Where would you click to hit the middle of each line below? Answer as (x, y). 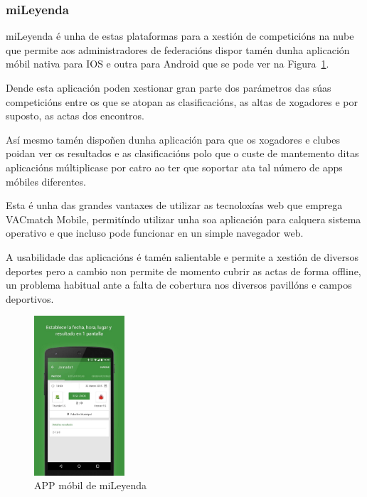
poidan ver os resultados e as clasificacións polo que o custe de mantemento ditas (182, 153)
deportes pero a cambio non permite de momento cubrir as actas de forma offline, (183, 271)
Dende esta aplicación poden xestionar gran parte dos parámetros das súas (169, 87)
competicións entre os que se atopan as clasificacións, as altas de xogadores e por (182, 101)
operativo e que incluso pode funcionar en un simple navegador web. (155, 233)
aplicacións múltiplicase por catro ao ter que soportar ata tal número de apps (174, 167)
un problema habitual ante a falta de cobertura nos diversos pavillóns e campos (179, 285)
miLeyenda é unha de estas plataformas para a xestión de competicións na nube (180, 36)
